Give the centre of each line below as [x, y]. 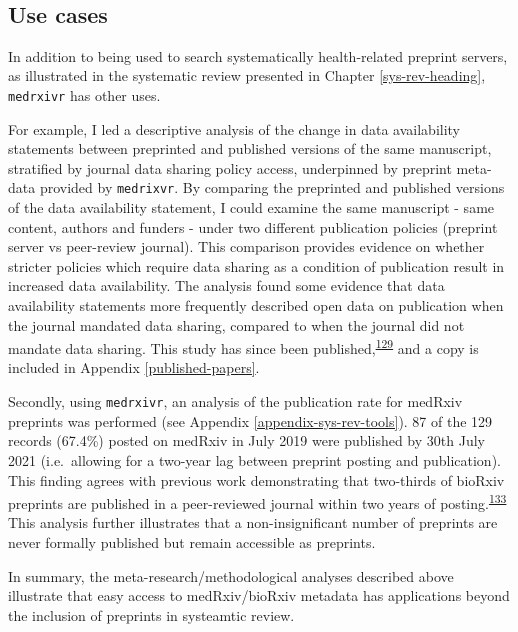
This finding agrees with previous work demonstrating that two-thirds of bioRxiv [256, 479]
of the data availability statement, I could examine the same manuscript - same [251, 207]
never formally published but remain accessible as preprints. [192, 541]
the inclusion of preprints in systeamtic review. [151, 614]
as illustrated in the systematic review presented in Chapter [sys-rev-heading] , [247, 75]
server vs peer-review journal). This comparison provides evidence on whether [246, 246]
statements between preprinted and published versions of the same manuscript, [250, 148]
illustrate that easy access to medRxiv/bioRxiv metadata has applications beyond [259, 595]
